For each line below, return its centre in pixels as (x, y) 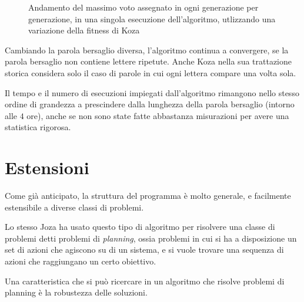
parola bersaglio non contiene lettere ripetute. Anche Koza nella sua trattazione (148, 61)
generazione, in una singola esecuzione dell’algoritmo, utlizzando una (152, 18)
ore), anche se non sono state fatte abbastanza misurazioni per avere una (158, 115)
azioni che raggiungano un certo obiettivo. (81, 261)
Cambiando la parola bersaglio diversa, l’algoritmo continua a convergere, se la (147, 50)
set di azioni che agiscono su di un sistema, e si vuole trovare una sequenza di (144, 250)
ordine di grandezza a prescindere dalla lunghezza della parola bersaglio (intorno (150, 104)
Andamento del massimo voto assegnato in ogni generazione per (143, 7)
